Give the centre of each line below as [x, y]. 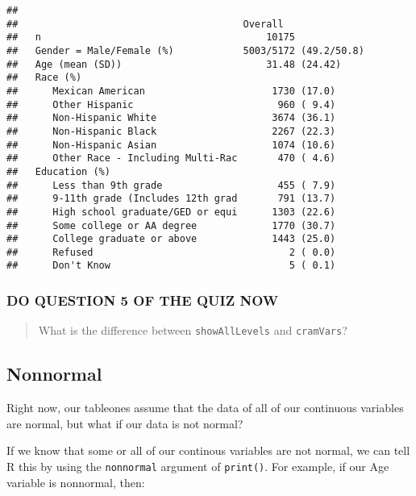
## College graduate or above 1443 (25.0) [171, 239]
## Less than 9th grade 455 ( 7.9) [171, 185]
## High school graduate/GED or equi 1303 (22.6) [171, 212]
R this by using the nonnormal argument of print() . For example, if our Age [198, 466]
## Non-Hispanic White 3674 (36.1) [171, 118]
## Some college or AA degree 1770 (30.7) [171, 225]
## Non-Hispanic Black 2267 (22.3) [171, 131]
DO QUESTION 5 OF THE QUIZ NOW [143, 300]
